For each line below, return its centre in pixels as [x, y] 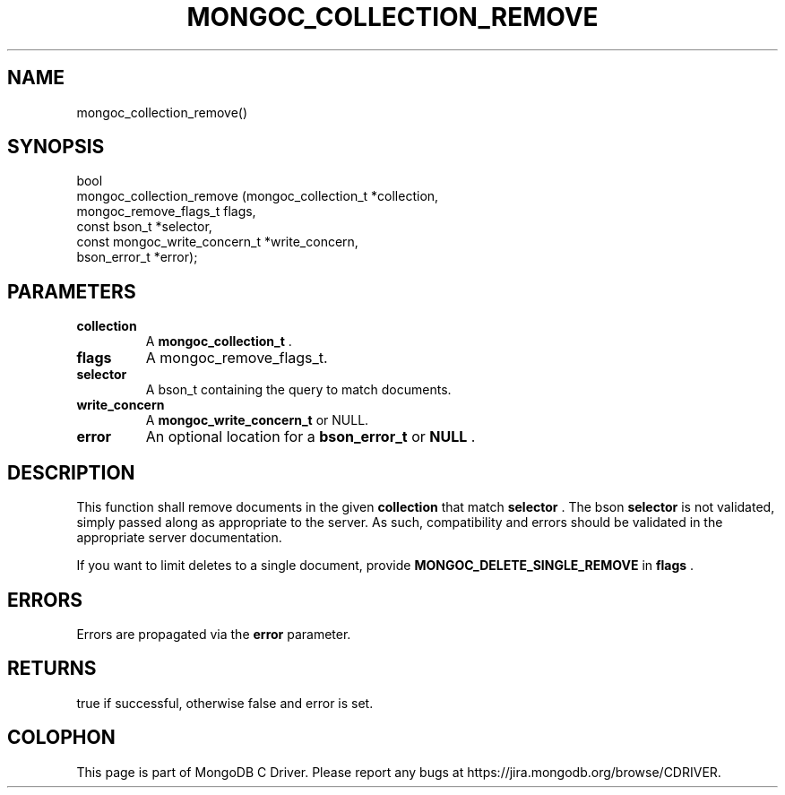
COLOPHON [61, 738]
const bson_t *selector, [144, 227]
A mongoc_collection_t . [219, 341]
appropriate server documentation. [179, 538]
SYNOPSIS [56, 147]
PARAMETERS [72, 291]
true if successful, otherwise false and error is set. [225, 703]
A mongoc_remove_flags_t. [237, 358]
